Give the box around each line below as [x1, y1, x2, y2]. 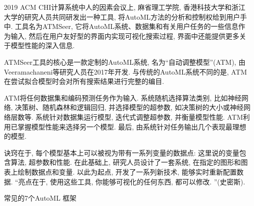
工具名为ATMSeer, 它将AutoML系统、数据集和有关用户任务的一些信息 [15, 21, 239, 31]
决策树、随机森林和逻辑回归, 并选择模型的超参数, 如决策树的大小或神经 [15, 102, 244, 112]
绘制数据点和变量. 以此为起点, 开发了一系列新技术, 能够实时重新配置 [17, 166, 237, 177]
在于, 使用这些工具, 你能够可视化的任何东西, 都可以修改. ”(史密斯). [32, 176, 245, 186]
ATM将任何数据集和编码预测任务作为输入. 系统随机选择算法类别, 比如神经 [4, 92, 242, 103]
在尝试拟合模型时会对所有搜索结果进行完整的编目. [4, 76, 164, 86]
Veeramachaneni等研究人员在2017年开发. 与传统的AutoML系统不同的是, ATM [4, 66, 247, 77]
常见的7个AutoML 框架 [4, 193, 77, 203]
